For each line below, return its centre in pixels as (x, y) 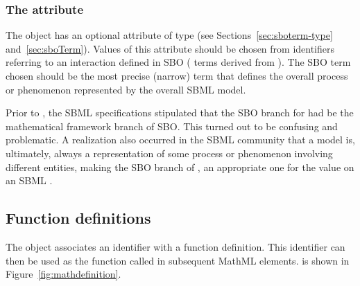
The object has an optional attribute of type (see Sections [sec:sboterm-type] (169, 35)
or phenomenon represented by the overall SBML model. (126, 89)
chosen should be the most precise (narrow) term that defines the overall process (177, 75)
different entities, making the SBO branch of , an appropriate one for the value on (180, 167)
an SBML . (29, 180)
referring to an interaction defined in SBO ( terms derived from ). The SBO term (178, 62)
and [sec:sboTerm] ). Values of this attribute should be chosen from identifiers (170, 48)
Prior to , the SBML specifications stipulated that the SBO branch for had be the (180, 113)
